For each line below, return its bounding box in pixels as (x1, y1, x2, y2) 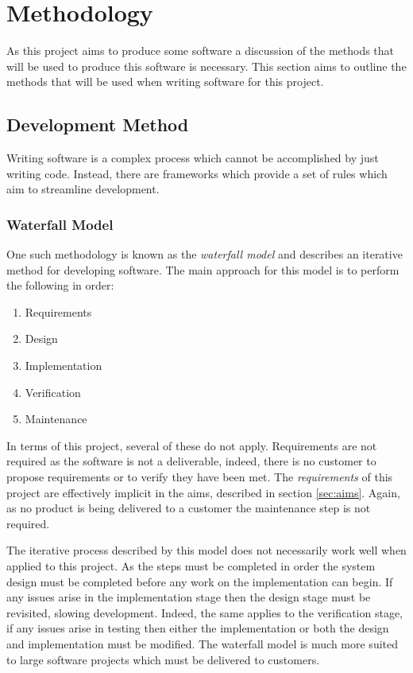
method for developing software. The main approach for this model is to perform (6, 261, 399, 278)
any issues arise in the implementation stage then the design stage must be (6, 589, 371, 605)
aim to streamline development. (6, 181, 160, 197)
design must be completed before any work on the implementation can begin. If (6, 573, 393, 589)
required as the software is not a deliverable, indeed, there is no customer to (6, 453, 376, 469)
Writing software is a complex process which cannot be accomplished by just (6, 150, 379, 166)
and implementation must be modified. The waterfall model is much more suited (6, 635, 399, 652)
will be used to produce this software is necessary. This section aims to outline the (6, 57, 407, 74)
